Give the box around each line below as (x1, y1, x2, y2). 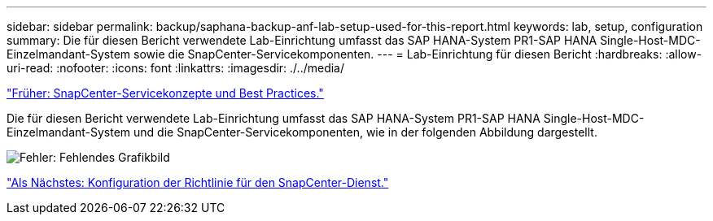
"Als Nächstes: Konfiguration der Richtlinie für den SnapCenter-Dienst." (7, 175, 389, 189)
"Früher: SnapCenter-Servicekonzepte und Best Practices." (7, 86, 324, 100)
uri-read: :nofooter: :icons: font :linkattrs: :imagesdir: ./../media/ (7, 61, 345, 75)
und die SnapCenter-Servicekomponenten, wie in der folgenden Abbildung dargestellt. (133, 125, 597, 139)
